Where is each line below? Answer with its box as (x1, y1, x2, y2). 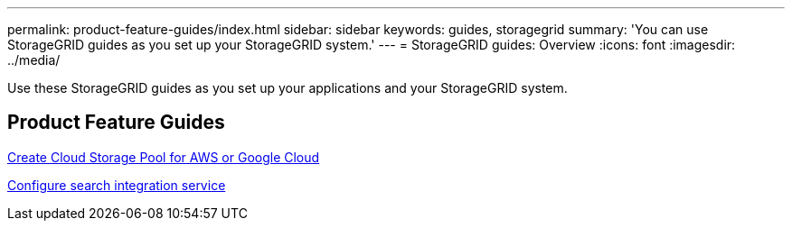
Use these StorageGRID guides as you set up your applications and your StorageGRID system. (7, 80, 568, 96)
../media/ (7, 52, 61, 68)
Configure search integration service (7, 177, 226, 193)
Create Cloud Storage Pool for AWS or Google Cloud (7, 149, 320, 165)
